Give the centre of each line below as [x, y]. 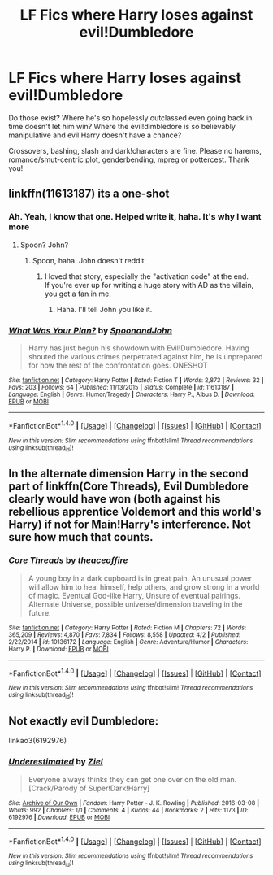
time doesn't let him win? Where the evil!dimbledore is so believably [122, 126]
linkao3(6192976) [38, 741]
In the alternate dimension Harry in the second [129, 474]
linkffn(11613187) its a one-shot [89, 194]
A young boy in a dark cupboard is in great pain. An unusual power [140, 578]
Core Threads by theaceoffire [68, 560]
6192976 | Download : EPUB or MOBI [59, 817]
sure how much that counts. [81, 537]
